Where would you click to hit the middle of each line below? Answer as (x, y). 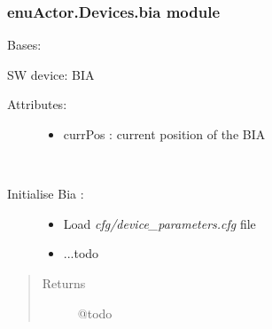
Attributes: (37, 104)
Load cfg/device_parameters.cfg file (159, 223)
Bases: (24, 45)
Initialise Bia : (46, 194)
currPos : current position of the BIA (164, 134)
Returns (64, 282)
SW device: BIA (51, 74)
